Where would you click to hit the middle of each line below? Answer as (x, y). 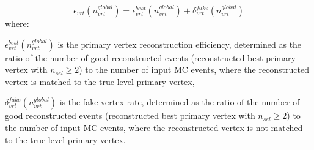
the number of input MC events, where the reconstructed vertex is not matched (154, 127)
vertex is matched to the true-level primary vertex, (100, 81)
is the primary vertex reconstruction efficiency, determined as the (180, 44)
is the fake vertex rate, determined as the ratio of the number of (180, 102)
